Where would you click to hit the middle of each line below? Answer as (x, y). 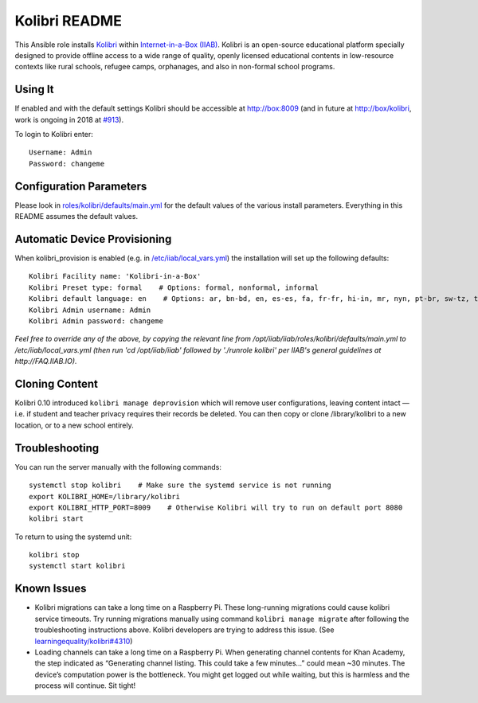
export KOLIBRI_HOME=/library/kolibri (105, 496)
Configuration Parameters (81, 186)
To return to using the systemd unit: (73, 537)
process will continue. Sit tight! (85, 685)
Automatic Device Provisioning (93, 239)
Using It (35, 90)
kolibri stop (54, 555)
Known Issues (51, 589)
